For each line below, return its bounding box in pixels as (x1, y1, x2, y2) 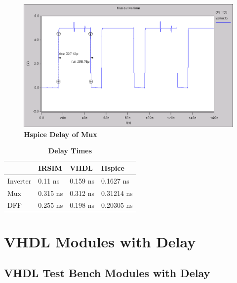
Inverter (7, 175, 32, 186)
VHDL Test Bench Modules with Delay (4, 265, 210, 281)
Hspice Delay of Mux (24, 129, 97, 139)
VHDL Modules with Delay (4, 231, 196, 251)
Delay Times (48, 145, 92, 156)
